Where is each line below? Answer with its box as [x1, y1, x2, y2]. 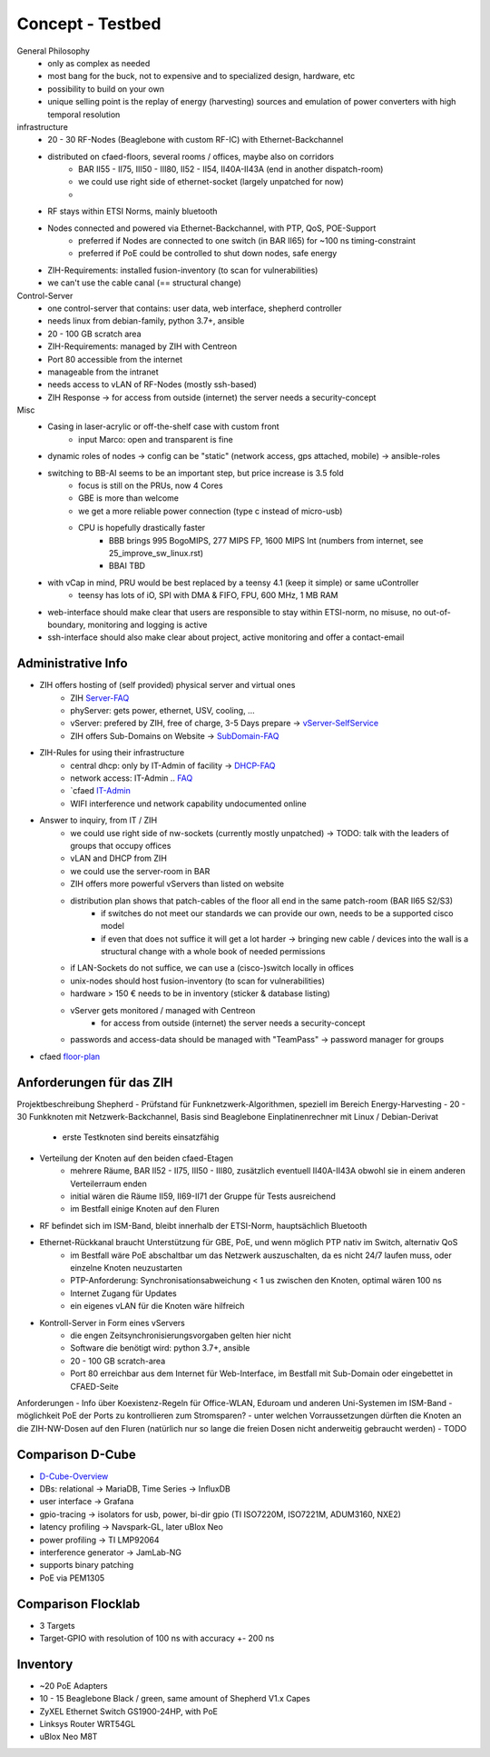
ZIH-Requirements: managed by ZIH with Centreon [47, 341, 238, 352]
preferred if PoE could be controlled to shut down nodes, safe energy [78, 248, 338, 259]
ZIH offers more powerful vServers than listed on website [70, 878, 285, 890]
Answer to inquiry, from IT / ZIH [39, 814, 158, 826]
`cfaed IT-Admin [70, 785, 131, 796]
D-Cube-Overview [39, 1471, 109, 1482]
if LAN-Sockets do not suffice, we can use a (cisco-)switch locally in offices [70, 963, 354, 973]
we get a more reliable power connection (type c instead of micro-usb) [78, 505, 343, 516]
